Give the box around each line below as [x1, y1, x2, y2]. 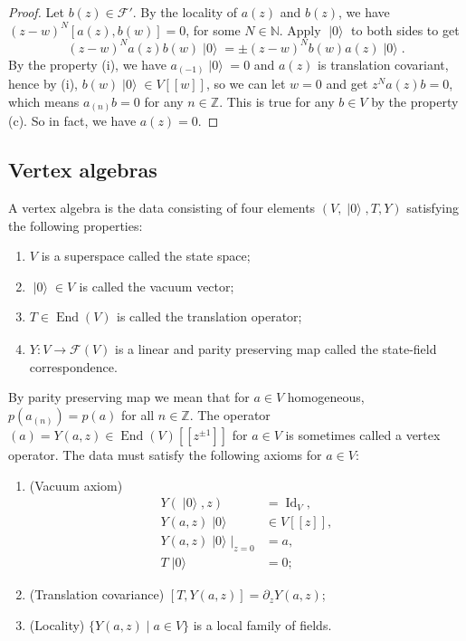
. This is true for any [219, 91, 335, 110]
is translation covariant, [318, 54, 449, 73]
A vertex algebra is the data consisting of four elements [8, 198, 316, 217]
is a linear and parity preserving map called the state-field [115, 340, 437, 359]
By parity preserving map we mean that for [8, 387, 250, 407]
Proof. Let [8, 3, 64, 21]
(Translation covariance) [29, 585, 165, 604]
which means [8, 91, 80, 110]
